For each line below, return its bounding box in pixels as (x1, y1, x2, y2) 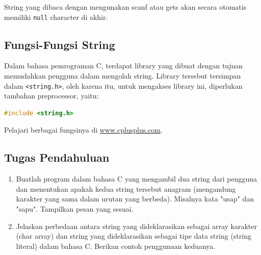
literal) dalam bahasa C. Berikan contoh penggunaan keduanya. (16, 240, 216, 251)
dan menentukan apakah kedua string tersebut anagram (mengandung (16, 183, 236, 194)
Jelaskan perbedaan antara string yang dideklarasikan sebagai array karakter (16, 220, 257, 231)
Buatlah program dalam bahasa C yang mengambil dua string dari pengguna (16, 173, 257, 184)
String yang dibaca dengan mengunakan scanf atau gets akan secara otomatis (4, 2, 247, 12)
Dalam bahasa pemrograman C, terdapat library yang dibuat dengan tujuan (4, 60, 243, 71)
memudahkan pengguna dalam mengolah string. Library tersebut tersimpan (4, 70, 241, 81)
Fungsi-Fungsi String (4, 36, 115, 52)
